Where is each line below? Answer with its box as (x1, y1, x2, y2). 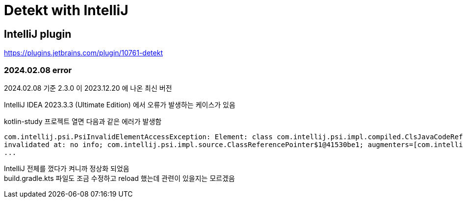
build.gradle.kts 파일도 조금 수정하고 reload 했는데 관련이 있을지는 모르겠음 (4, 174, 235, 182)
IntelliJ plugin (4, 27, 72, 40)
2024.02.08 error (4, 65, 72, 75)
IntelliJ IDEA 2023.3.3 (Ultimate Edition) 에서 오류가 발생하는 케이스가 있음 (4, 100, 235, 109)
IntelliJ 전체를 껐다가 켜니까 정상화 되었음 (4, 164, 129, 173)
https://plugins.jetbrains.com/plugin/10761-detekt (4, 49, 163, 57)
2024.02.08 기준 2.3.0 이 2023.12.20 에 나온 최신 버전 (4, 83, 172, 92)
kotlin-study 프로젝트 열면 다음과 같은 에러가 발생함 (4, 117, 162, 126)
